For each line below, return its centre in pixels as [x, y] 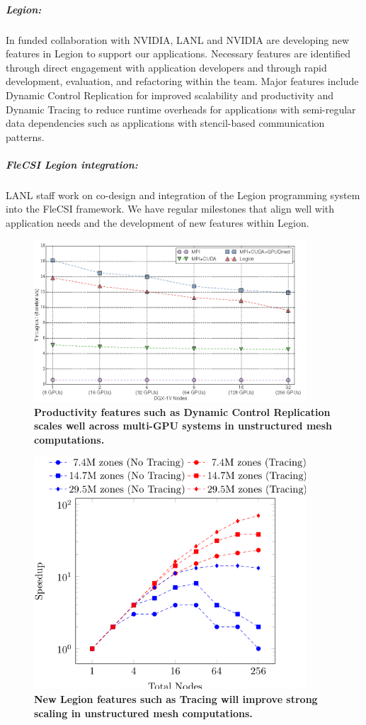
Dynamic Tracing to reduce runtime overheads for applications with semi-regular [181, 109]
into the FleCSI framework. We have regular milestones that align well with [170, 209]
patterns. [25, 136]
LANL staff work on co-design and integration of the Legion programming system [183, 195]
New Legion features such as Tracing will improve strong [176, 699]
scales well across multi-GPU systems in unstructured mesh [183, 426]
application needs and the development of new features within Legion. [158, 223]
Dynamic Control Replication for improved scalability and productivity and [170, 95]
